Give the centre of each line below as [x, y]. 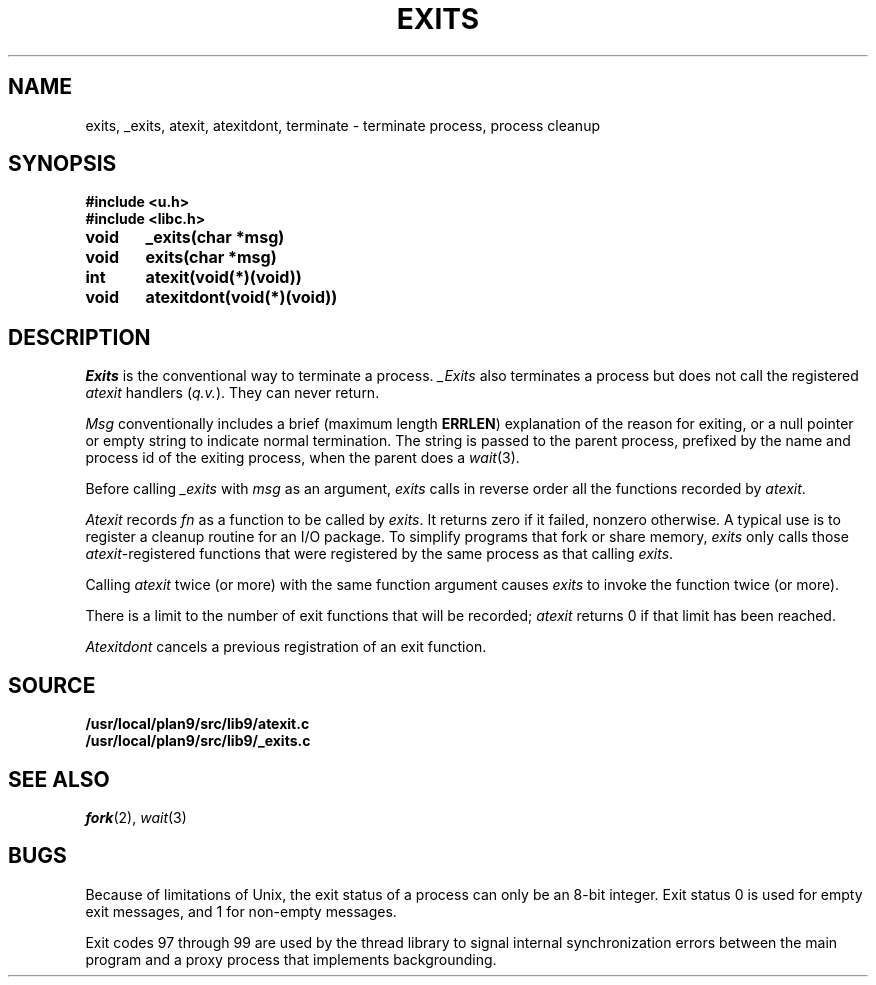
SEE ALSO [59, 779]
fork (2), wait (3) [136, 817]
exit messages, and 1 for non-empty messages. [241, 911]
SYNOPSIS [62, 164]
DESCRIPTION [79, 337]
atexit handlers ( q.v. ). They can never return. [232, 393]
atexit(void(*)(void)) [223, 277]
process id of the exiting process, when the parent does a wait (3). [302, 458]
